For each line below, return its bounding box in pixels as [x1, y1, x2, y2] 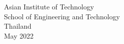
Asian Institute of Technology [4, 1, 94, 11]
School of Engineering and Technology [4, 11, 120, 21]
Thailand [4, 21, 32, 31]
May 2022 [4, 30, 34, 41]
